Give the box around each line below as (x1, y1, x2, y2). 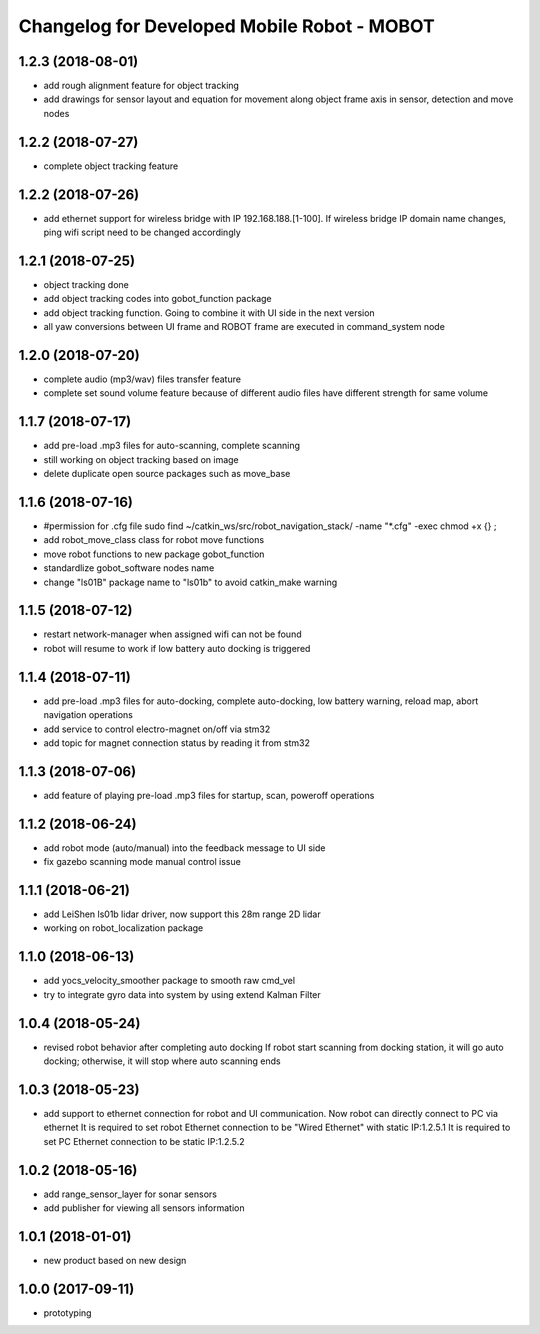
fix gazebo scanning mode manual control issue (43, 856, 242, 868)
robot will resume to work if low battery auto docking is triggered (43, 642, 311, 654)
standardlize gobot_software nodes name (43, 562, 215, 574)
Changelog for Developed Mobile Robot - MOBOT (18, 15, 435, 37)
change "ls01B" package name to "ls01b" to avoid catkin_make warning (43, 576, 338, 588)
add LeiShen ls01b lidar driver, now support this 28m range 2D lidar (43, 908, 321, 920)
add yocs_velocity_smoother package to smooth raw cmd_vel (43, 975, 295, 987)
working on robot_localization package (43, 922, 204, 934)
